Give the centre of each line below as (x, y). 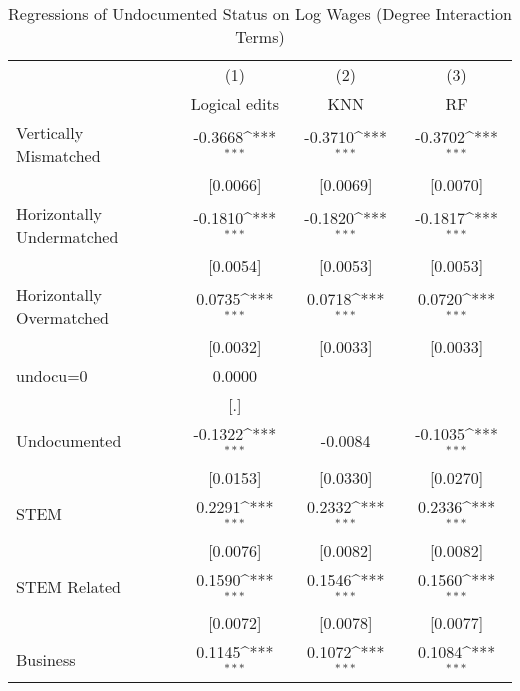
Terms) (260, 36)
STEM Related (68, 586)
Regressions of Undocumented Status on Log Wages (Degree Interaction (260, 13)
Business (46, 659)
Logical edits (235, 103)
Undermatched (67, 236)
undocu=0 (52, 375)
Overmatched (62, 317)
